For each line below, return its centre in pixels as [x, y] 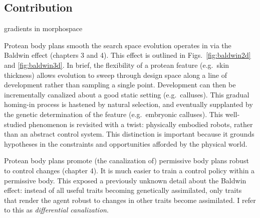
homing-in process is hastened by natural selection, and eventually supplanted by [128, 104]
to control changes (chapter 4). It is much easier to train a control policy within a [129, 170]
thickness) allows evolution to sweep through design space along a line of [115, 75]
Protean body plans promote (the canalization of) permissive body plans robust [126, 160]
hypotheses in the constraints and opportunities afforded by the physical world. [126, 143]
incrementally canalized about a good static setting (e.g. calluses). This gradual [127, 94]
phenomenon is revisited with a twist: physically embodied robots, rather [141, 124]
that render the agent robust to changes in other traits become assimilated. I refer [130, 200]
